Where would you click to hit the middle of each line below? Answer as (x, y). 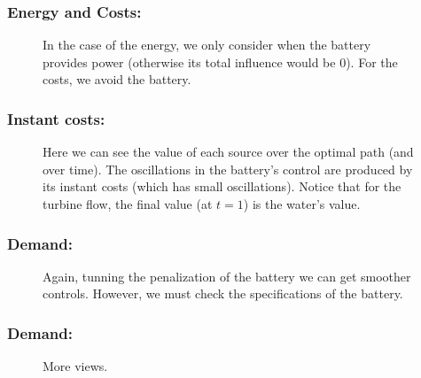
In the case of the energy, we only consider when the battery (207, 45)
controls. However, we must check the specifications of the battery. (223, 293)
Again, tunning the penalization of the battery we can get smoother (227, 276)
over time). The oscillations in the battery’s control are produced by (228, 169)
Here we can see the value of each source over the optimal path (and (228, 152)
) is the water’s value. (302, 204)
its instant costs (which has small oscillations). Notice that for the (222, 186)
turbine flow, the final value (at (128, 204)
